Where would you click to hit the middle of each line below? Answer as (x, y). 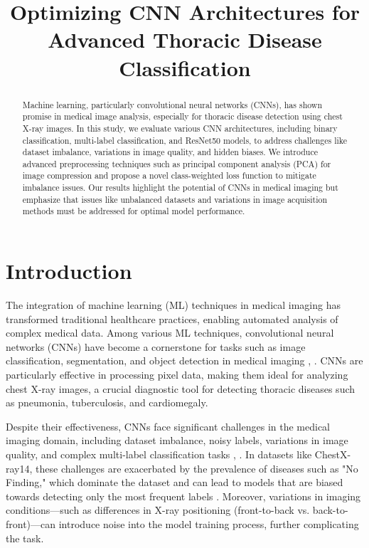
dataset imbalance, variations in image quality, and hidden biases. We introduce (170, 152)
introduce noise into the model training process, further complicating (209, 523)
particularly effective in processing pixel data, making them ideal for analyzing (177, 375)
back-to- (330, 510)
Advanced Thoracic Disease (185, 39)
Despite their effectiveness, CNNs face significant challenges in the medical (168, 426)
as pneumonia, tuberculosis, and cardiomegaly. (107, 402)
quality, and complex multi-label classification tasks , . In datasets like (159, 454)
